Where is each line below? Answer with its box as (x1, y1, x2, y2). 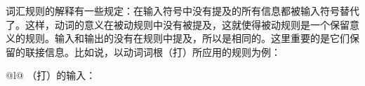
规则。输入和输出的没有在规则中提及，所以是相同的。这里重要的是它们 (25, 31, 350, 45)
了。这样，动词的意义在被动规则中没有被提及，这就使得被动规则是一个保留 (6, 17, 350, 31)
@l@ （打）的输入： (6, 68, 96, 83)
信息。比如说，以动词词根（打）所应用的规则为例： (44, 44, 281, 59)
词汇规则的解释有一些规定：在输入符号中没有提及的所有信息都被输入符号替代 (6, 3, 359, 17)
